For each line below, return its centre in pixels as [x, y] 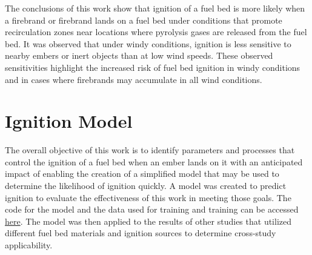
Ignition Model [69, 121]
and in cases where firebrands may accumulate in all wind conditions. [134, 79]
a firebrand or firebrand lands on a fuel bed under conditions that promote [144, 20]
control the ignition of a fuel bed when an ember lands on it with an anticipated [154, 161]
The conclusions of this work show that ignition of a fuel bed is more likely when [155, 8]
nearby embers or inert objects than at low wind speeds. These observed [139, 55]
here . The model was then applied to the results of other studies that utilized [148, 221]
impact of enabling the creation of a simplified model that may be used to [142, 174]
